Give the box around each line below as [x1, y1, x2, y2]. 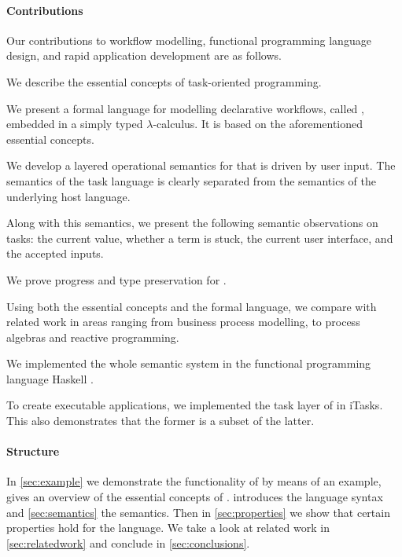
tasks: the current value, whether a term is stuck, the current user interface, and [6, 229, 393, 246]
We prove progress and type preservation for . [6, 271, 227, 288]
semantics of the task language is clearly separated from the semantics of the [6, 172, 376, 189]
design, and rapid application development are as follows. [6, 47, 282, 64]
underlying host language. [6, 188, 131, 204]
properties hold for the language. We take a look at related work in [6, 519, 330, 536]
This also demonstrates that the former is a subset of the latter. [6, 412, 315, 429]
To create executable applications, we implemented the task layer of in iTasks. [6, 397, 383, 413]
